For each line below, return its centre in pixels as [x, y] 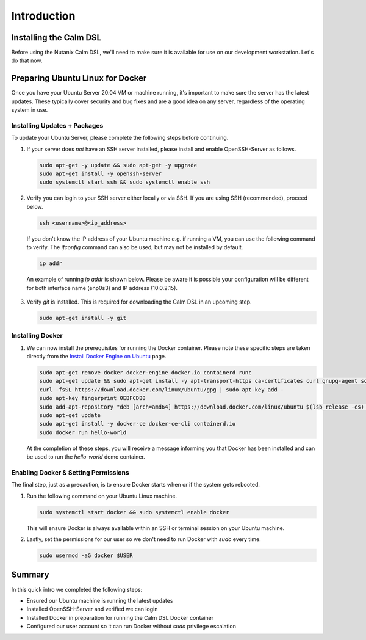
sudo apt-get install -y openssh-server [100, 174]
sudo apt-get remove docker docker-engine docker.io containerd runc [145, 373]
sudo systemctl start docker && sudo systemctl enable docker [134, 512]
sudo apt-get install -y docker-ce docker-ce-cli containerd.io [138, 424]
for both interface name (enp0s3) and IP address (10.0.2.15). [102, 288]
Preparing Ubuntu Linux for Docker [79, 78]
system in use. [30, 110]
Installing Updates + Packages [57, 125]
